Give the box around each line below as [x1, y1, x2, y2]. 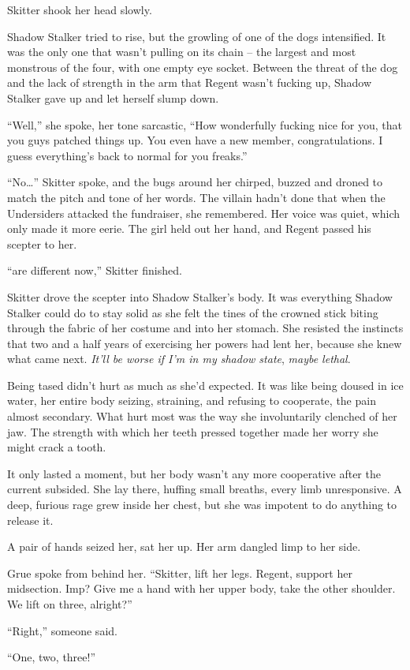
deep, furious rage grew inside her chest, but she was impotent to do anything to [7, 496, 397, 513]
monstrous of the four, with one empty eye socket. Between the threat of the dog [7, 58, 398, 75]
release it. [7, 511, 54, 528]
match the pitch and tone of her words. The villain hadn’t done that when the [7, 189, 386, 205]
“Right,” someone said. [7, 622, 117, 638]
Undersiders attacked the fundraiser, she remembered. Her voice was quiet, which [7, 204, 401, 221]
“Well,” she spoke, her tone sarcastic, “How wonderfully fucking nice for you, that [7, 116, 402, 133]
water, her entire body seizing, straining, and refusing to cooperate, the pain [7, 392, 376, 409]
